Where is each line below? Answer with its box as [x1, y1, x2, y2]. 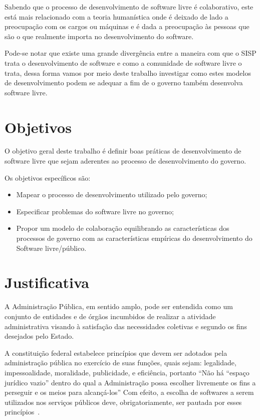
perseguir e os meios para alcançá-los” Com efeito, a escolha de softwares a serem [5, 387, 254, 397]
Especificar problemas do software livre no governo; [16, 206, 174, 216]
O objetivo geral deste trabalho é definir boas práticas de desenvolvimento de [5, 146, 241, 156]
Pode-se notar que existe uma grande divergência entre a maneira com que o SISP [5, 48, 256, 58]
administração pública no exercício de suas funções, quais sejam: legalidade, [5, 357, 236, 368]
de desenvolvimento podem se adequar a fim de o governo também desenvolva [5, 77, 243, 88]
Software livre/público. [16, 242, 87, 253]
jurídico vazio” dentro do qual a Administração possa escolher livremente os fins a [5, 377, 256, 387]
